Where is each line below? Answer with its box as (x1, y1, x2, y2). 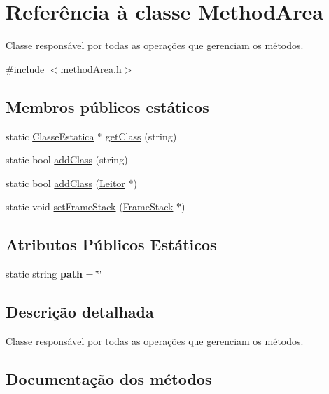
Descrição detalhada (6, 301, 154, 322)
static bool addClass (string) (6, 152, 128, 167)
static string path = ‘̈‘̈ (6, 266, 102, 281)
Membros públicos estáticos (6, 95, 209, 117)
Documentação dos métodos (6, 367, 212, 389)
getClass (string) (105, 128, 177, 143)
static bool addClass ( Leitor (6, 175, 125, 190)
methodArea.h (60, 61, 122, 76)
